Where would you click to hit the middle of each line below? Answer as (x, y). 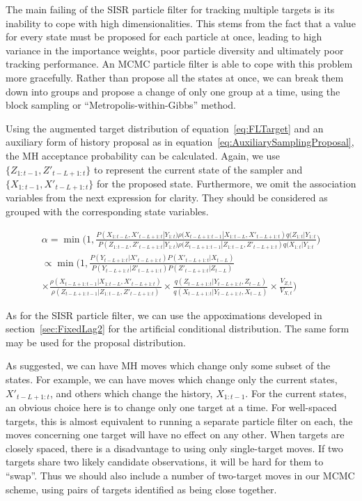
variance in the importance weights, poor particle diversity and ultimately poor (175, 50)
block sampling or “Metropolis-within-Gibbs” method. (121, 105)
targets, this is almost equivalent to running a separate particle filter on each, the (179, 421)
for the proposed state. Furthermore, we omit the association (227, 183)
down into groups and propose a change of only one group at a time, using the (173, 91)
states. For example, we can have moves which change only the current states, (172, 379)
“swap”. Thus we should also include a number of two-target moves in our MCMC (180, 475)
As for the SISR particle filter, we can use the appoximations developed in (164, 315)
